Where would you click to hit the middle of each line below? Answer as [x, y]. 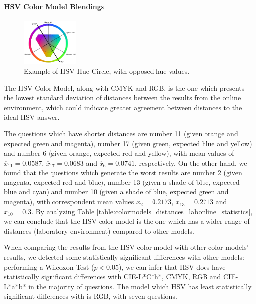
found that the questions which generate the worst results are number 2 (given [123, 172]
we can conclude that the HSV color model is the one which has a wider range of [127, 221]
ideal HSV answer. [32, 117]
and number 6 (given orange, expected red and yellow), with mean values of [119, 153]
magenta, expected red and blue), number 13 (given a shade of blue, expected [122, 182]
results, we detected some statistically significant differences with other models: [124, 257]
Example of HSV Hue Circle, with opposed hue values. [107, 71]
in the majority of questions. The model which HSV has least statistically [140, 286]
